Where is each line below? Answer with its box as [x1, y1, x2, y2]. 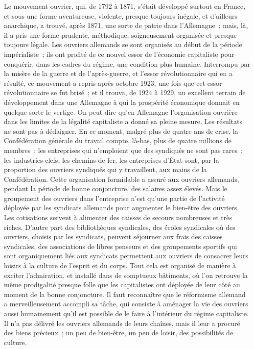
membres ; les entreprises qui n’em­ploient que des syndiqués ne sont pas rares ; [4, 145, 243, 155]
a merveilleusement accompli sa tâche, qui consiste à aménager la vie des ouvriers [4, 299, 248, 309]
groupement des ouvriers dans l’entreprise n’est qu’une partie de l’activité [4, 193, 225, 203]
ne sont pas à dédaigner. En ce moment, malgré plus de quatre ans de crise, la [4, 125, 238, 136]
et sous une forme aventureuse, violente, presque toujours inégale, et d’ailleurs [4, 10, 238, 21]
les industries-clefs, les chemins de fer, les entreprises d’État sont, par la [4, 154, 219, 165]
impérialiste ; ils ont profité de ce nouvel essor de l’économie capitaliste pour [4, 49, 234, 59]
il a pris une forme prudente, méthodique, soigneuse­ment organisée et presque [4, 29, 237, 40]
